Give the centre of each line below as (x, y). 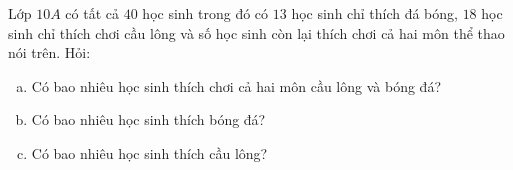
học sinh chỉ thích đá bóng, (374, 13)
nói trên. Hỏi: (49, 52)
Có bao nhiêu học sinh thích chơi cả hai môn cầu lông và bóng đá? (236, 85)
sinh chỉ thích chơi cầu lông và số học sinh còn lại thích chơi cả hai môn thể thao (256, 32)
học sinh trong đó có (205, 13)
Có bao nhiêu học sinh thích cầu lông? (149, 152)
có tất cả (92, 13)
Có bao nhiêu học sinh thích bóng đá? (148, 119)
